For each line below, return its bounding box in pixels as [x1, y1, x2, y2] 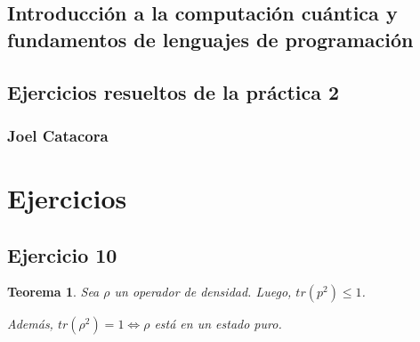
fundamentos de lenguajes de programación [7, 25, 414, 53]
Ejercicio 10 [7, 240, 117, 268]
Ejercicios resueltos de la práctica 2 [7, 77, 340, 105]
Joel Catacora [7, 124, 109, 146]
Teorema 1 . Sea [7, 282, 100, 301]
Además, [7, 314, 53, 333]
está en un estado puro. [154, 314, 282, 333]
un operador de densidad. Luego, [114, 282, 292, 301]
